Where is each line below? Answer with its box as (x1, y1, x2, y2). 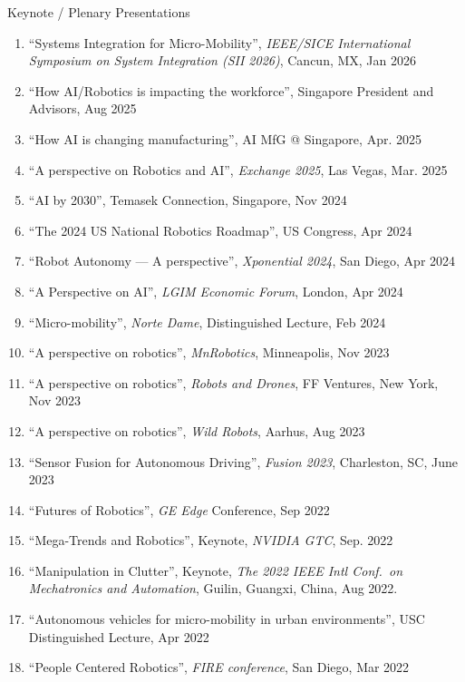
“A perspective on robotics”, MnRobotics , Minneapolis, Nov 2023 (28, 343, 390, 362)
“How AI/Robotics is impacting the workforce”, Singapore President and (28, 81, 434, 100)
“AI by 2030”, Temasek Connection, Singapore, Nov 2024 (28, 190, 347, 209)
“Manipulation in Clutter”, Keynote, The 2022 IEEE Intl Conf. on (28, 560, 403, 580)
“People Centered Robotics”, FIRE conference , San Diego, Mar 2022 (28, 658, 410, 677)
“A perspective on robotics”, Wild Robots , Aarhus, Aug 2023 (28, 421, 365, 440)
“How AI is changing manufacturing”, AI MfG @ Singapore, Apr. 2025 (28, 129, 421, 148)
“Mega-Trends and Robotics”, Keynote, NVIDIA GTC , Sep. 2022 (28, 531, 393, 550)
